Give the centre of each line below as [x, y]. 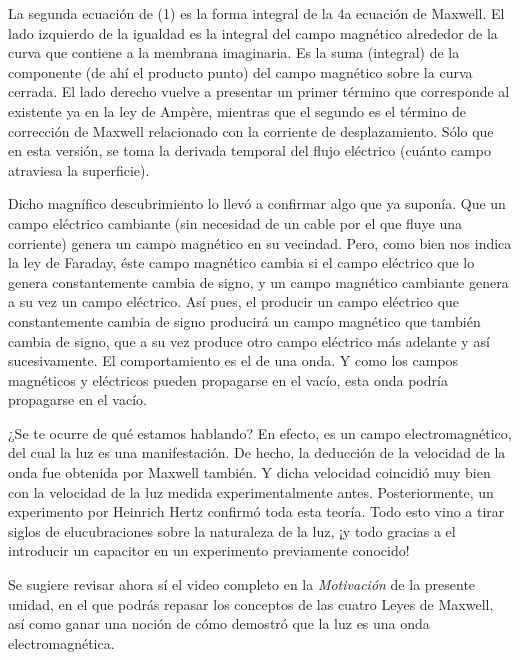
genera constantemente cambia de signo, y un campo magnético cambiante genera [258, 281]
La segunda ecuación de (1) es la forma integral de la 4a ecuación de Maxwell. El [256, 13]
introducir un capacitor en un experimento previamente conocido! [209, 550]
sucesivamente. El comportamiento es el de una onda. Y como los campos [233, 360]
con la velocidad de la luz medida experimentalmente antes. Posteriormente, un [251, 491]
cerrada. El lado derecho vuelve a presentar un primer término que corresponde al [259, 91]
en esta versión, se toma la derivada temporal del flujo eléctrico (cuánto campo [249, 150]
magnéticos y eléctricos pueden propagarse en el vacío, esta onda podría [228, 379]
